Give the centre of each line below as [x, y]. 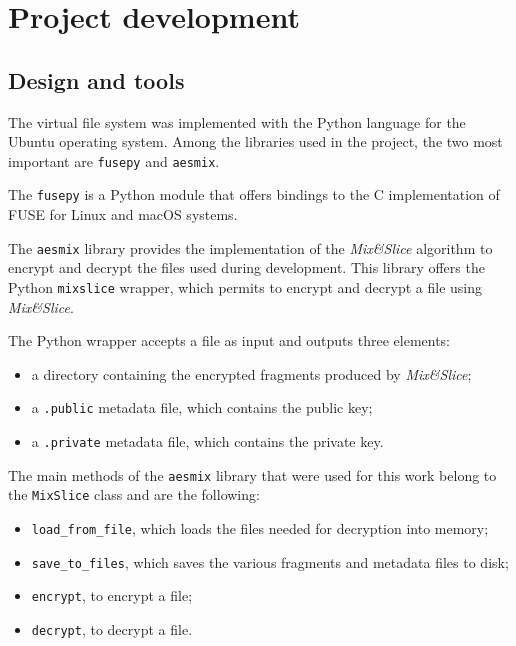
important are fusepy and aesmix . [114, 160]
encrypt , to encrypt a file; [112, 595]
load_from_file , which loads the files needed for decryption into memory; [260, 527]
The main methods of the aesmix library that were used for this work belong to [252, 474]
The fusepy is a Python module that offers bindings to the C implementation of [254, 194]
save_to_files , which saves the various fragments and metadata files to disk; [270, 561]
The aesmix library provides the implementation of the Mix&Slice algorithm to [250, 247]
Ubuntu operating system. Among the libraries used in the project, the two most [255, 141]
